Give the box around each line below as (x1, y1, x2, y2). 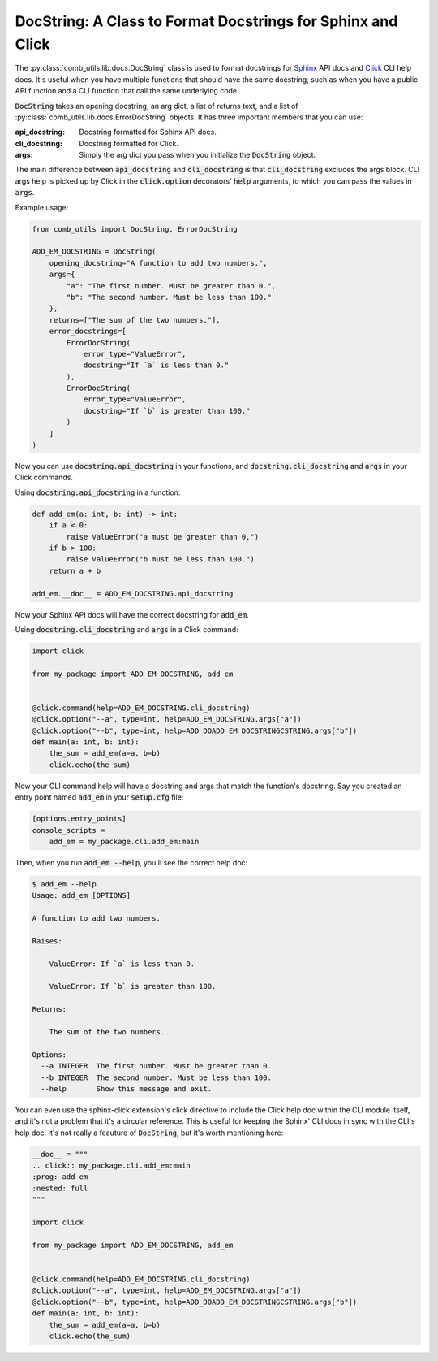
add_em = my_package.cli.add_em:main (49, 837, 200, 846)
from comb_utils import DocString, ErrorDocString (32, 224, 238, 233)
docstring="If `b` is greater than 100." (83, 406, 251, 415)
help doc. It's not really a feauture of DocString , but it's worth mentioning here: (15, 1128, 284, 1138)
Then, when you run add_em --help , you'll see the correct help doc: (15, 857, 248, 867)
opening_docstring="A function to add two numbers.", (49, 258, 268, 267)
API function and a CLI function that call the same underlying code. (15, 86, 239, 96)
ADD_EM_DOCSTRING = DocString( (32, 247, 157, 256)
